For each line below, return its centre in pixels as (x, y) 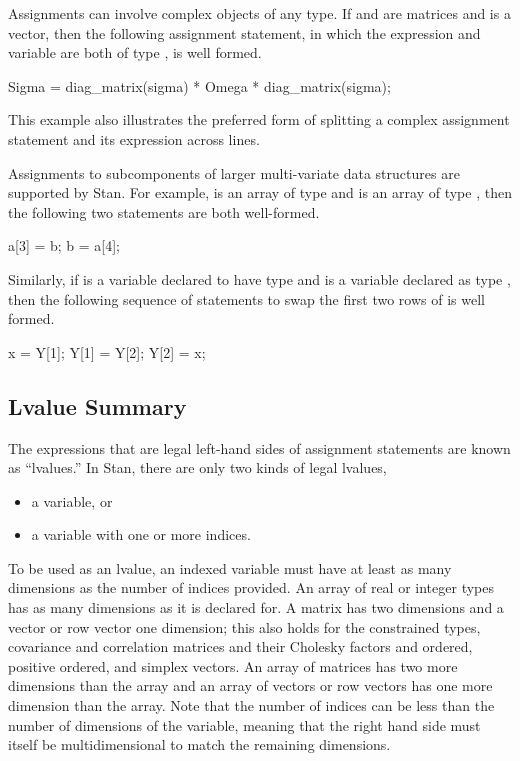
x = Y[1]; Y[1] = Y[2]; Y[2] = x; (107, 351)
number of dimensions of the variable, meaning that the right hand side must (244, 724)
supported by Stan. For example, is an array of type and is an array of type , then (260, 192)
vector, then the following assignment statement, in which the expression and (244, 32)
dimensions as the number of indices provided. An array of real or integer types (251, 587)
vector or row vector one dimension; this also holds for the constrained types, (244, 626)
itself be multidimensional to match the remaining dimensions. (199, 744)
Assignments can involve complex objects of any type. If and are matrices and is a (259, 13)
